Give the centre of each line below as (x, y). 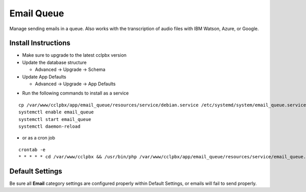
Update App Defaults (44, 77)
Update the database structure (54, 62)
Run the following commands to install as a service (75, 93)
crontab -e (32, 150)
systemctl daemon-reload (49, 126)
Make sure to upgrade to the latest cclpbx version (74, 55)
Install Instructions (40, 43)
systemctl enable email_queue (56, 112)
